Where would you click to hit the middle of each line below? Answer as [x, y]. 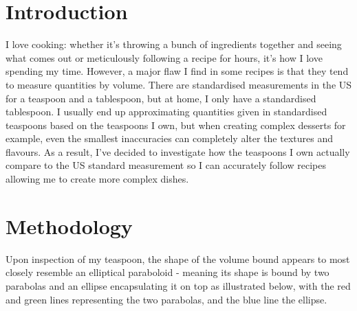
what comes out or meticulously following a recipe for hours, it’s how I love [164, 57]
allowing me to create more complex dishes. [97, 179]
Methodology [69, 226]
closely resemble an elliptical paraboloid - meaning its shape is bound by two [167, 272]
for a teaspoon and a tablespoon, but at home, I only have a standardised [161, 98]
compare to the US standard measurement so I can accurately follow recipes [166, 165]
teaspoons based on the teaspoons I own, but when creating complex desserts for [176, 125]
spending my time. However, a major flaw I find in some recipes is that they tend [177, 71]
